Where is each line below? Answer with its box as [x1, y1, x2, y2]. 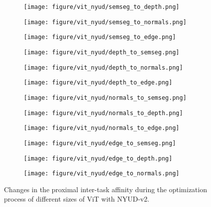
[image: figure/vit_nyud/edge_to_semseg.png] [24, 139, 176, 147]
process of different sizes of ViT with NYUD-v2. [4, 194, 150, 204]
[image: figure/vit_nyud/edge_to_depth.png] [24, 155, 172, 162]
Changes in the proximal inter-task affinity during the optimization [4, 184, 207, 194]
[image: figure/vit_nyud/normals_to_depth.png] [24, 109, 183, 117]
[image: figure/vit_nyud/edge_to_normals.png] [24, 170, 179, 177]
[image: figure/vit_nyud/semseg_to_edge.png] [24, 34, 176, 41]
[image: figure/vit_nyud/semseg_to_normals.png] [24, 18, 187, 26]
